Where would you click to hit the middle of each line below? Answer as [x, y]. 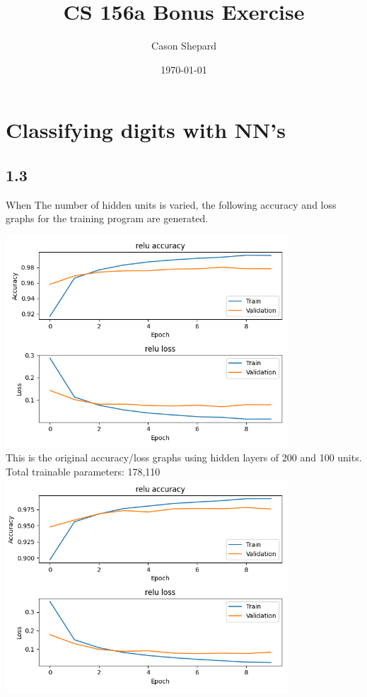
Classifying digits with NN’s [146, 130]
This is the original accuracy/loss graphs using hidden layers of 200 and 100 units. [184, 457]
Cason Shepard [184, 46]
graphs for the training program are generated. [107, 218]
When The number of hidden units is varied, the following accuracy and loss [171, 204]
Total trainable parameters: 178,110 [83, 472]
